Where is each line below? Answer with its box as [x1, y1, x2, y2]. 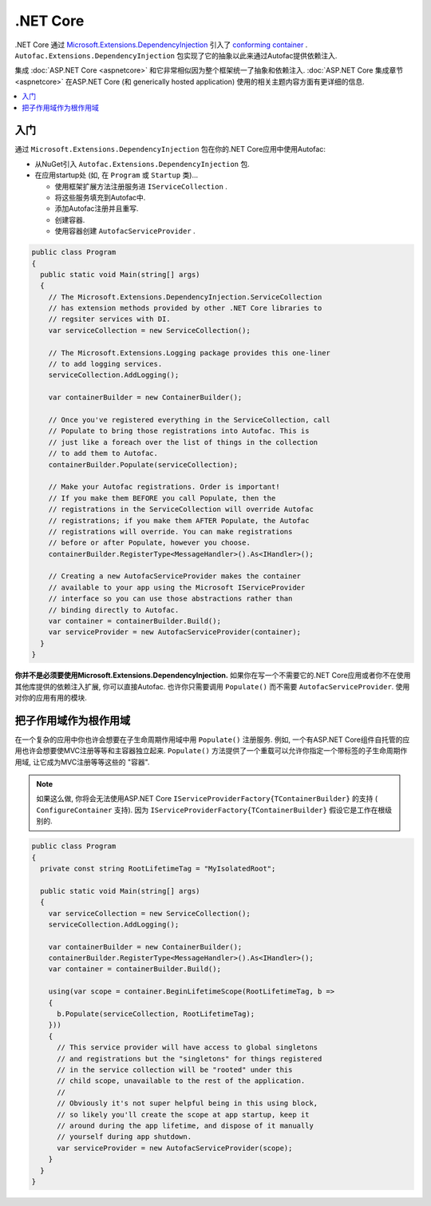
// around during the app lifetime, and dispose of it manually [57, 1121, 314, 1130]
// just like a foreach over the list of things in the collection [48, 438, 318, 446]
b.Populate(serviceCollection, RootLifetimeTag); [57, 1010, 255, 1018]
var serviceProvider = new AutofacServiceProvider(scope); [57, 1143, 293, 1152]
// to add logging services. [48, 359, 163, 369]
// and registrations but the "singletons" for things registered [57, 1054, 322, 1063]
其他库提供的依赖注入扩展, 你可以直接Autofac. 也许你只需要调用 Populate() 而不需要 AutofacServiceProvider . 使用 [14, 681, 410, 691]
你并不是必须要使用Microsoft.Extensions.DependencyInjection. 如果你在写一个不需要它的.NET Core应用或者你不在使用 [14, 671, 411, 680]
